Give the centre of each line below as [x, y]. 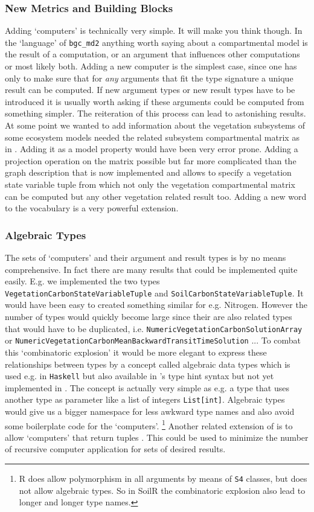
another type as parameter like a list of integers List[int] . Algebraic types [145, 399]
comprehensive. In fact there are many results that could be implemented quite [151, 269]
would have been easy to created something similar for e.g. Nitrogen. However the [156, 305]
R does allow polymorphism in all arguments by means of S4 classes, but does [163, 478]
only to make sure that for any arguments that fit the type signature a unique [149, 78]
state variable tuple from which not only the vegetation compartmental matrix [150, 184]
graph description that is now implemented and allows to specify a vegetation [148, 172]
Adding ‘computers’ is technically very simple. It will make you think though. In [154, 30]
